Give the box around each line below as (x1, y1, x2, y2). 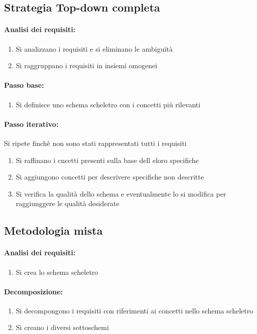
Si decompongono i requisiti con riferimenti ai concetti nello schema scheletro (16, 305, 253, 315)
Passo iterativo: (4, 118, 59, 129)
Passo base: (4, 80, 44, 90)
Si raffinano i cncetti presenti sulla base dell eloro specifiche (16, 154, 199, 165)
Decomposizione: (4, 286, 63, 296)
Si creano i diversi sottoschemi (16, 322, 109, 332)
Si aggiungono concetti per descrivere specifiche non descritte (16, 172, 204, 182)
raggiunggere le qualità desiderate (16, 198, 119, 209)
